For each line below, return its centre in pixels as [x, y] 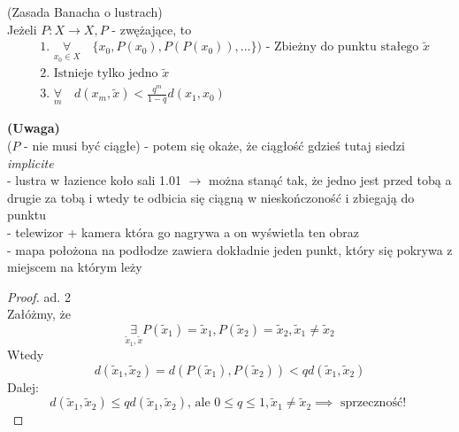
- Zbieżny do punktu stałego [342, 47]
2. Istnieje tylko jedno [99, 74]
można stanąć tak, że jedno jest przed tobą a [330, 180]
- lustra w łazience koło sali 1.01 [95, 180]
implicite [31, 162]
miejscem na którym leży [75, 267]
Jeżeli [22, 29]
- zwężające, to [152, 29]
